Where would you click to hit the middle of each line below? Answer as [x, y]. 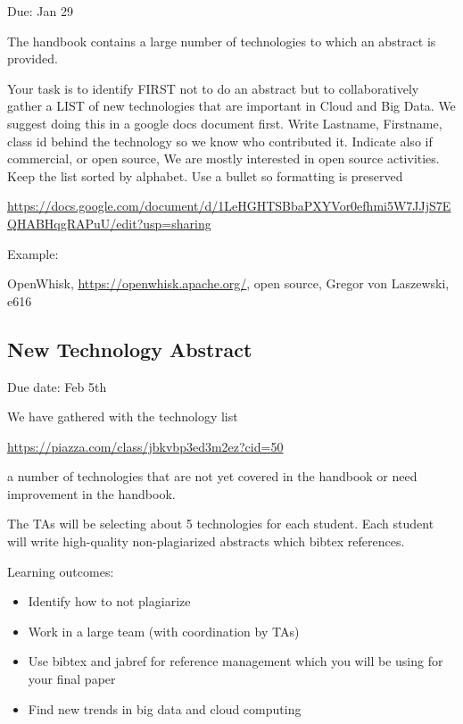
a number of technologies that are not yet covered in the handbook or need [212, 476]
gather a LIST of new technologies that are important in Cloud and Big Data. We [231, 106]
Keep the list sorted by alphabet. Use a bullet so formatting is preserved [205, 175]
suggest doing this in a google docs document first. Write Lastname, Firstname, [225, 123]
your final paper [72, 679]
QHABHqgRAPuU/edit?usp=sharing [109, 223]
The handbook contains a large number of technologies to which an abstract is [222, 41]
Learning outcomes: [61, 571]
